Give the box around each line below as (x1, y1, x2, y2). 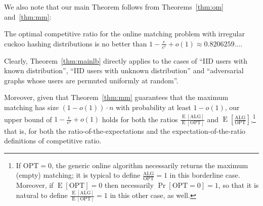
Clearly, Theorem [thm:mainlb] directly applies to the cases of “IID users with (4, 55, 248, 66)
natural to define (16, 190, 68, 200)
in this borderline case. (169, 170, 240, 180)
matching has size (4, 101, 59, 112)
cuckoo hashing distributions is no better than (4, 38, 147, 48)
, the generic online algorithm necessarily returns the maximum (52, 160, 248, 170)
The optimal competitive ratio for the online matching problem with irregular (4, 28, 245, 39)
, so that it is (218, 180, 259, 190)
